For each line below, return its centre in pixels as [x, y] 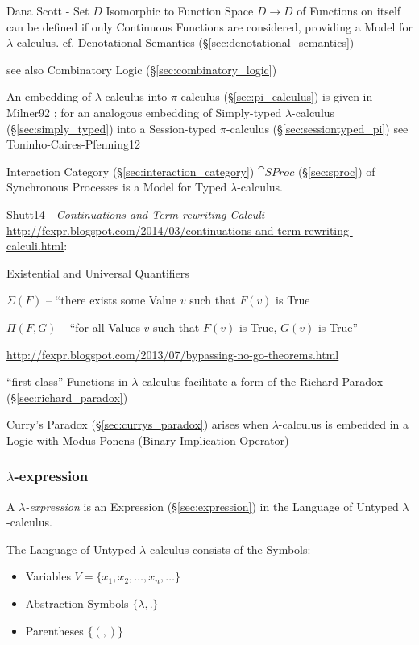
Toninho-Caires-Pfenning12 [74, 144]
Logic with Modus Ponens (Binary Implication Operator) [148, 440]
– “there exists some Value [112, 300]
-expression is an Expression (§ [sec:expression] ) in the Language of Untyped [212, 506]
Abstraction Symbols [77, 603]
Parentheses [54, 630]
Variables [48, 576]
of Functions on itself [349, 10]
